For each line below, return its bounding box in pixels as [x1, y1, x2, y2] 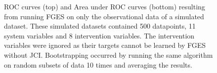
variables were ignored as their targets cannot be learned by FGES [4, 40, 206, 50]
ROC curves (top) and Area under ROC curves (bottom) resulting [4, 1, 205, 11]
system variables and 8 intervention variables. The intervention [4, 30, 195, 40]
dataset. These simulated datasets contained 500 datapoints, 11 [4, 21, 196, 31]
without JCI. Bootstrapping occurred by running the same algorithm [4, 49, 213, 60]
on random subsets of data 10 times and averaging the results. [4, 59, 192, 70]
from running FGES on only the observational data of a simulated [4, 11, 204, 21]
